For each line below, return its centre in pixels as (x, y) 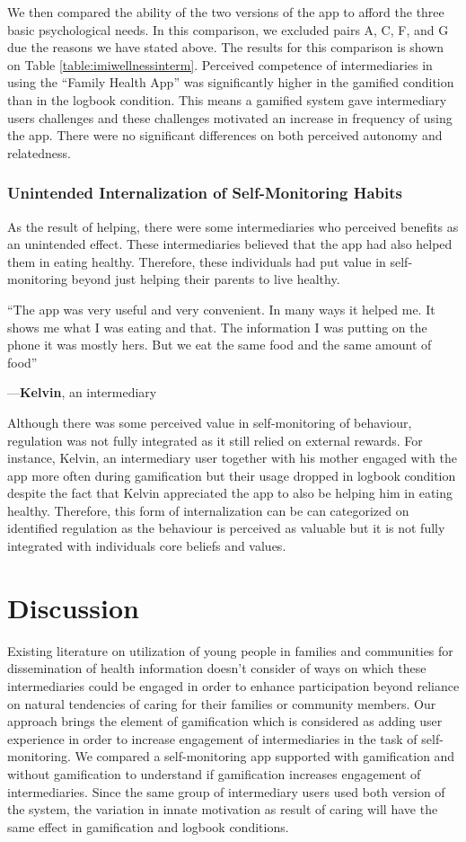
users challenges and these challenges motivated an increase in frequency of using (230, 117)
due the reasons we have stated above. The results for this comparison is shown (226, 47)
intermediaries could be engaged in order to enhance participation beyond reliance (233, 685)
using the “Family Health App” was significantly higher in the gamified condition (231, 82)
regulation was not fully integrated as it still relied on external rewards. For (215, 440)
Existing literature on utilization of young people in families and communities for (230, 650)
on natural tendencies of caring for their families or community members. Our (222, 703)
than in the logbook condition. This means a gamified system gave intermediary (227, 99)
